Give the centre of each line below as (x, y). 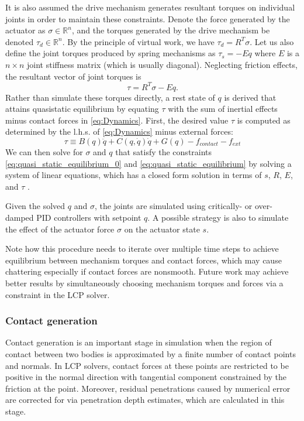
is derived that (250, 97)
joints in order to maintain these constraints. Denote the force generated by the (148, 18)
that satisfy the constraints (164, 152)
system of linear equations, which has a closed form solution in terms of (134, 175)
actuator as (25, 30)
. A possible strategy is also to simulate (218, 217)
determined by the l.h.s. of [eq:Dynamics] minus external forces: (119, 131)
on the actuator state (162, 229)
